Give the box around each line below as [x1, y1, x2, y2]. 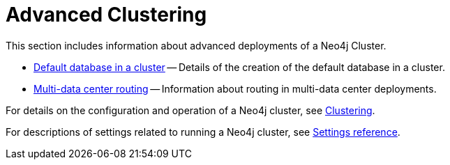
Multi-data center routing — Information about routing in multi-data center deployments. [33, 82, 437, 95]
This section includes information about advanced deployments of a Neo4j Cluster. [6, 39, 387, 52]
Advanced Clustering [6, 3, 207, 26]
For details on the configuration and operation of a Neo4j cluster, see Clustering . [6, 104, 375, 116]
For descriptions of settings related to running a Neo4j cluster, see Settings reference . [6, 125, 400, 138]
